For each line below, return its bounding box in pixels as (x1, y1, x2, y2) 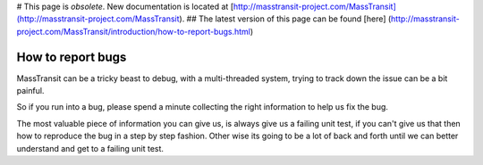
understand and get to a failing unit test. (16, 143, 165, 153)
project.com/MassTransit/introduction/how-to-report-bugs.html (16, 26, 250, 37)
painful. (16, 86, 45, 96)
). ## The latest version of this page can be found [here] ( (179, 13, 392, 24)
